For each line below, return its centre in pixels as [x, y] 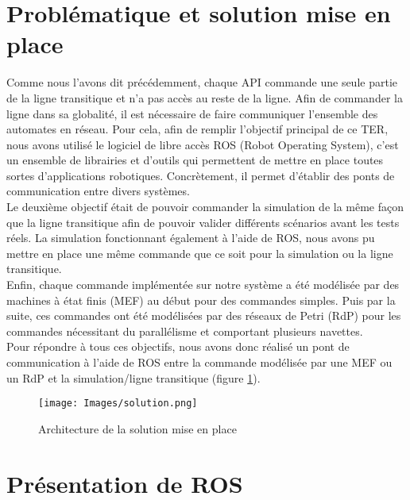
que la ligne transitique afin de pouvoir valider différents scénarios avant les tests [203, 222]
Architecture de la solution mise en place [137, 428]
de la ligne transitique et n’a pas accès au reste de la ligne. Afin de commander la [205, 97]
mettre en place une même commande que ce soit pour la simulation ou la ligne [200, 253]
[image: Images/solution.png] [118, 404]
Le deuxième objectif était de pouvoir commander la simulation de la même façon [205, 207]
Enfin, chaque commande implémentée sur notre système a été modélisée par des [203, 285]
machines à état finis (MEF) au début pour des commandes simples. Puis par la [201, 300]
